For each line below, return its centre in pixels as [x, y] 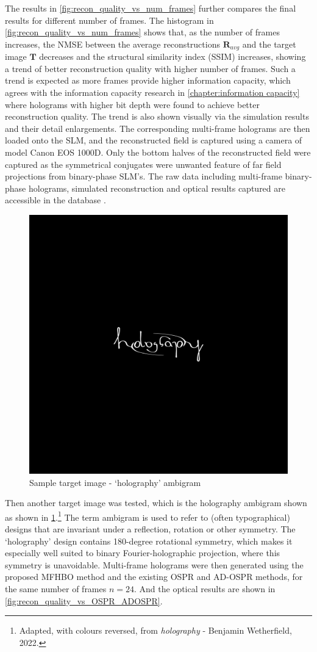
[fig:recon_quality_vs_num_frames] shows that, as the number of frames [142, 32]
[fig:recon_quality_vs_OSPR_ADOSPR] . [84, 600]
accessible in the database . [55, 200]
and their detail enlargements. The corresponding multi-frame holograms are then [158, 128]
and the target [269, 44]
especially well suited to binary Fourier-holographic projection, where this [143, 553]
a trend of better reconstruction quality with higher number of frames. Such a [150, 68]
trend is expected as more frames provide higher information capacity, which [148, 80]
